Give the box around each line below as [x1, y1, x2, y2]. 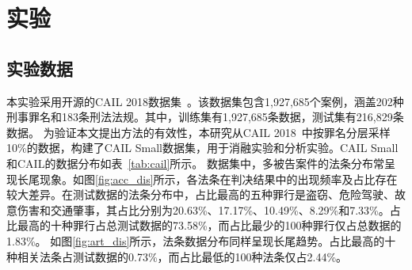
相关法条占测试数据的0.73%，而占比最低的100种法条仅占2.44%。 [17, 248, 348, 264]
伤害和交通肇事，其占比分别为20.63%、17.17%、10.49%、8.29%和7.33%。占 [17, 201, 401, 218]
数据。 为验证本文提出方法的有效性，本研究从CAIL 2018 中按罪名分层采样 [6, 124, 391, 140]
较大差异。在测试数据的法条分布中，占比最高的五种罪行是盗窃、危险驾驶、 [6, 186, 395, 203]
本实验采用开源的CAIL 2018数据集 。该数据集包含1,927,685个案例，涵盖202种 [6, 93, 404, 109]
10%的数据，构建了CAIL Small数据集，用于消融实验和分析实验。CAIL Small [6, 139, 399, 156]
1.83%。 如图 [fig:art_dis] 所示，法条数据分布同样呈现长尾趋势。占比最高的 [6, 232, 385, 249]
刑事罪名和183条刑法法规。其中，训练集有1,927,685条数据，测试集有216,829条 [6, 108, 404, 125]
